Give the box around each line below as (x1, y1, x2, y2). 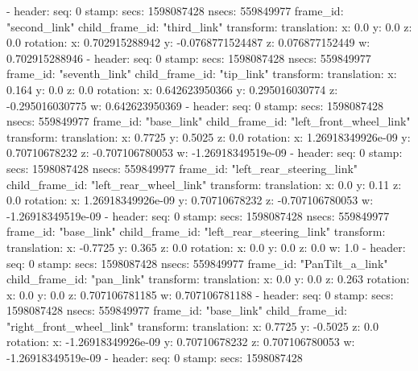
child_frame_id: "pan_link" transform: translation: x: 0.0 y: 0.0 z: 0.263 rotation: (6, 270, 410, 287)
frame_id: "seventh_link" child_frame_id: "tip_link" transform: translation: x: (6, 65, 397, 82)
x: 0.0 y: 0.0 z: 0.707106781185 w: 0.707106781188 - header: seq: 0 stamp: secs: (6, 286, 394, 303)
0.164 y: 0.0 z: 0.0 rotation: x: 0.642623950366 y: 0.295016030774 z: (6, 80, 338, 97)
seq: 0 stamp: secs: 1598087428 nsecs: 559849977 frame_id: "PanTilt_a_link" (6, 254, 388, 271)
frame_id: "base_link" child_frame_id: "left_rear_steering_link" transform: (6, 223, 386, 240)
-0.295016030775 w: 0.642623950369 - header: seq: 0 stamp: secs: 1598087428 (6, 97, 384, 113)
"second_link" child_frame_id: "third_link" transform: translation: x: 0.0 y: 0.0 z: (6, 18, 412, 35)
